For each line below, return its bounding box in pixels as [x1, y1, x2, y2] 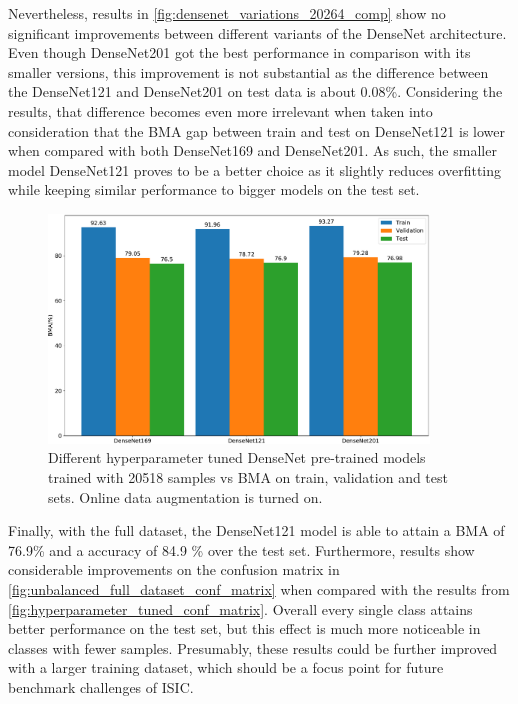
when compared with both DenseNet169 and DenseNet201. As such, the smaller [8, 140, 497, 161]
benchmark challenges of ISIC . [8, 676, 194, 697]
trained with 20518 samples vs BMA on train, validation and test [48, 467, 448, 488]
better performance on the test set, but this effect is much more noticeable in [8, 618, 481, 639]
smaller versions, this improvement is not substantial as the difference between [8, 61, 489, 82]
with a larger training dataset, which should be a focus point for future [8, 657, 444, 678]
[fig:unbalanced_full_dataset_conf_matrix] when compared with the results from [8, 579, 510, 600]
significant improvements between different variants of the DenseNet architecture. [8, 22, 507, 43]
